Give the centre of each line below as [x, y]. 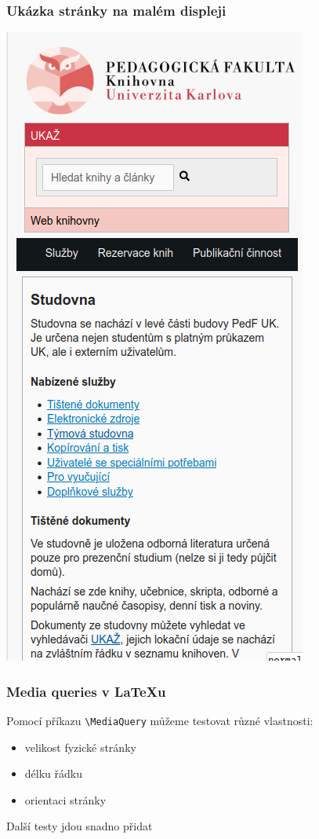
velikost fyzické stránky [80, 747]
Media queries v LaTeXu [86, 691]
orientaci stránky [65, 799]
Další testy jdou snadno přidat [80, 826]
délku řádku [53, 773]
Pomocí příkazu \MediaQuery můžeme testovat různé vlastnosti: [160, 721]
